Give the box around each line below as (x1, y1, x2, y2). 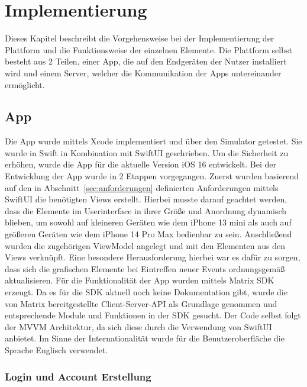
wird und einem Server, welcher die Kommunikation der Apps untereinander (5, 66, 282, 79)
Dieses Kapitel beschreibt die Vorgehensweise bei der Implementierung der (5, 32, 274, 44)
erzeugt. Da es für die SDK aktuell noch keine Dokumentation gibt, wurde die (5, 286, 287, 298)
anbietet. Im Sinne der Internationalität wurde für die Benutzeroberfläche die (5, 332, 285, 344)
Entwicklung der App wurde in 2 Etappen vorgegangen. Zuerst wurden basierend (5, 170, 299, 182)
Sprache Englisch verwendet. (5, 343, 108, 356)
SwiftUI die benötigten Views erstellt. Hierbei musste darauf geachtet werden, (5, 193, 287, 205)
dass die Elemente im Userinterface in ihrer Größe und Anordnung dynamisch (5, 204, 287, 217)
